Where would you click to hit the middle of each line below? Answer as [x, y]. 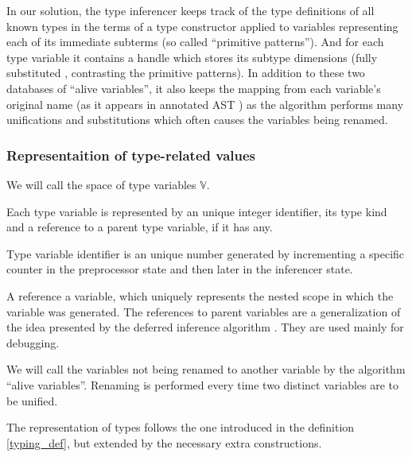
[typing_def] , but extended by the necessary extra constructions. [164, 442]
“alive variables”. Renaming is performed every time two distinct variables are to [203, 384]
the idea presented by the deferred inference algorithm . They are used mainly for [205, 327]
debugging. [33, 342]
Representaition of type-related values [131, 155]
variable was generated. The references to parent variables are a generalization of [204, 311]
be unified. [32, 400]
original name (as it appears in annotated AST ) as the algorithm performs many [205, 104]
